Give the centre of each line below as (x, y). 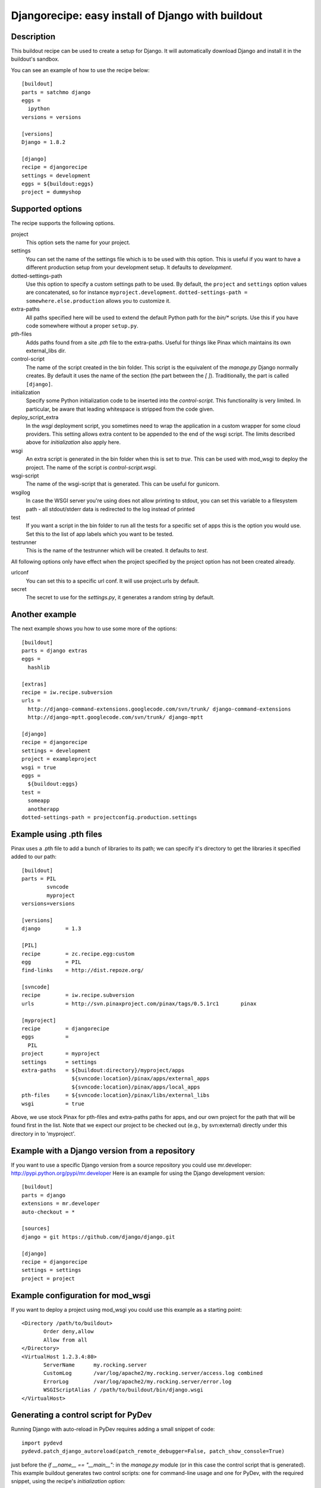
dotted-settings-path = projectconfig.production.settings (109, 817)
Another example (44, 615)
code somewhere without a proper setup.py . (82, 326)
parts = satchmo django (56, 92)
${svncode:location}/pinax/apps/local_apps (136, 1087)
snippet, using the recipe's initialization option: (68, 1481)
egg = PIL (51, 962)
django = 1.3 (51, 929)
